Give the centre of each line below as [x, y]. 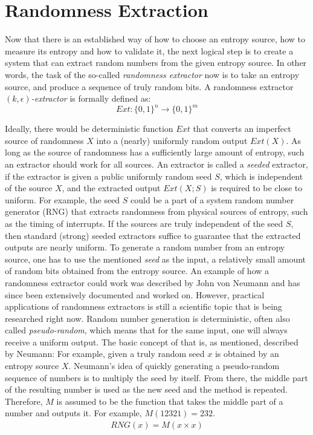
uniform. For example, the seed [63, 199]
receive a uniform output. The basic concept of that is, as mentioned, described [152, 342]
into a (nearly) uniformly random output [172, 140]
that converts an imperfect [242, 129]
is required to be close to [257, 188]
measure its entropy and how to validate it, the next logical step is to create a [149, 51]
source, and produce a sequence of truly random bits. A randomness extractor [149, 86]
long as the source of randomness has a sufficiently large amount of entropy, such [155, 152]
